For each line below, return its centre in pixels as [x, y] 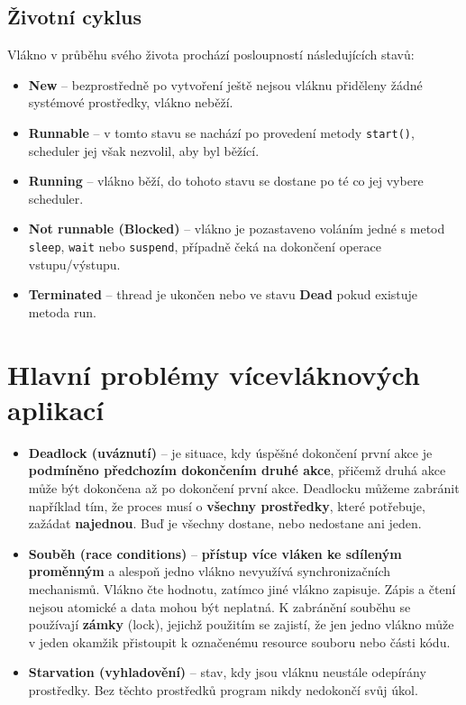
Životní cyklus [75, 17]
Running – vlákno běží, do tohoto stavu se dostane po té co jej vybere [226, 181]
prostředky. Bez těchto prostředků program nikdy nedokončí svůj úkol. [223, 689]
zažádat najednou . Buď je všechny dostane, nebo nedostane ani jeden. [225, 523]
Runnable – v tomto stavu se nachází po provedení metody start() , [221, 132]
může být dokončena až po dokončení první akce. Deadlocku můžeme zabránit [244, 487]
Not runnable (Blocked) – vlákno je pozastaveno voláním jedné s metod [237, 229]
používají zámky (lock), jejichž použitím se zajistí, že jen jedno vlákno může [241, 624]
